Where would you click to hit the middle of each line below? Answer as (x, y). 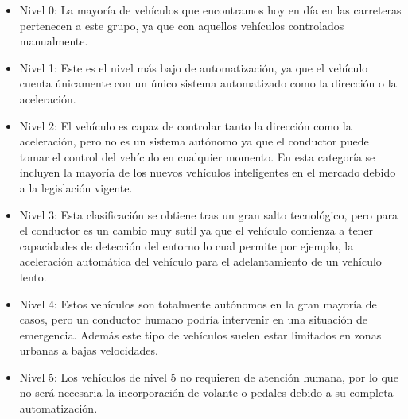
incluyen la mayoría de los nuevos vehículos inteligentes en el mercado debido (208, 172)
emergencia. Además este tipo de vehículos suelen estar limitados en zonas (200, 334)
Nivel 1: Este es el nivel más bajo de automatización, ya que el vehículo (194, 67)
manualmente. (54, 41)
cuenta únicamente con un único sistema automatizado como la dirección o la (208, 83)
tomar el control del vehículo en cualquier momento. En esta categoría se (197, 156)
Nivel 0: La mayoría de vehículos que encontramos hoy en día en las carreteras (210, 10)
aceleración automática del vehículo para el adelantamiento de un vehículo (200, 261)
